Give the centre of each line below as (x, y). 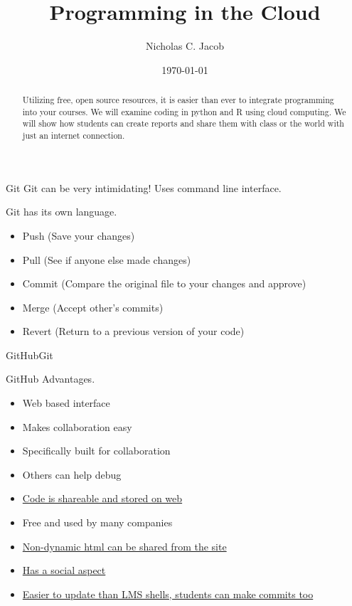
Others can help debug (72, 474)
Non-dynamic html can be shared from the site (124, 546)
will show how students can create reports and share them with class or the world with (183, 123)
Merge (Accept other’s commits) (93, 307)
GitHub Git (30, 355)
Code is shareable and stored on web (102, 498)
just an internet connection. (74, 135)
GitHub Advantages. (50, 379)
